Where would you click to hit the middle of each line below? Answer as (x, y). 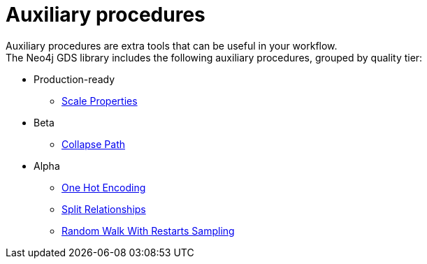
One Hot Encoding (104, 187)
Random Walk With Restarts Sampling (148, 230)
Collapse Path (93, 144)
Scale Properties (100, 101)
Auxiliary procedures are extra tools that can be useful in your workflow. (172, 45)
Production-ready (74, 79)
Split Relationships (104, 209)
